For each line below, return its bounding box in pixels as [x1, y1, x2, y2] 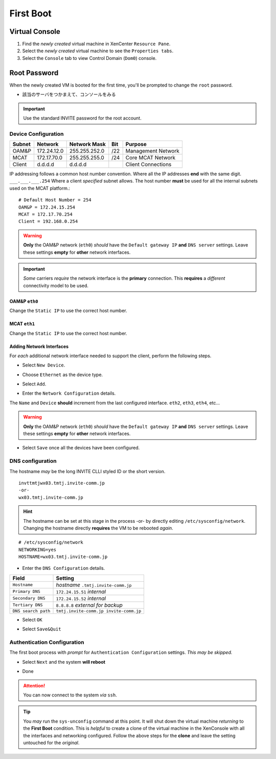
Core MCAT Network [125, 154, 176, 161]
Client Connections [125, 161, 172, 168]
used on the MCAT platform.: [9, 185, 70, 191]
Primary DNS [12, 589, 40, 594]
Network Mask [69, 141, 106, 148]
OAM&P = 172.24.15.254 [18, 204, 76, 210]
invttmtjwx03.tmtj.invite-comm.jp [18, 480, 105, 486]
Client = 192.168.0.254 [18, 218, 78, 224]
